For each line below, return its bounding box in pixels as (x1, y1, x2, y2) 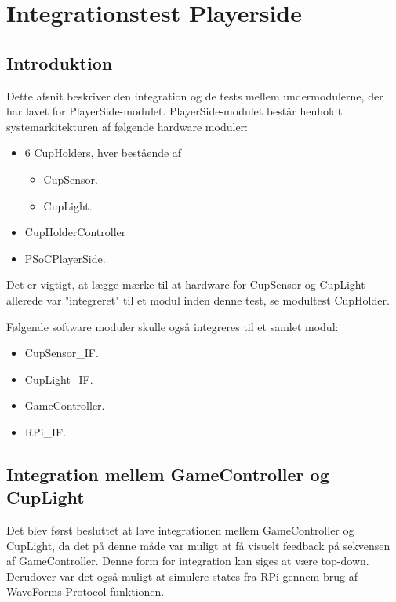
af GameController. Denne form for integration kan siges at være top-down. (6, 553, 369, 569)
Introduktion (6, 50, 113, 75)
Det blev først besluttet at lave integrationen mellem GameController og (6, 522, 354, 538)
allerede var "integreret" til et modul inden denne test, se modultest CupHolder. (6, 291, 390, 308)
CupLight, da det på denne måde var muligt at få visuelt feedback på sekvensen (6, 537, 391, 553)
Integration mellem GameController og (6, 462, 329, 486)
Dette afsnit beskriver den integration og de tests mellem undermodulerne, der (6, 87, 383, 104)
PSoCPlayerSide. (24, 250, 106, 266)
